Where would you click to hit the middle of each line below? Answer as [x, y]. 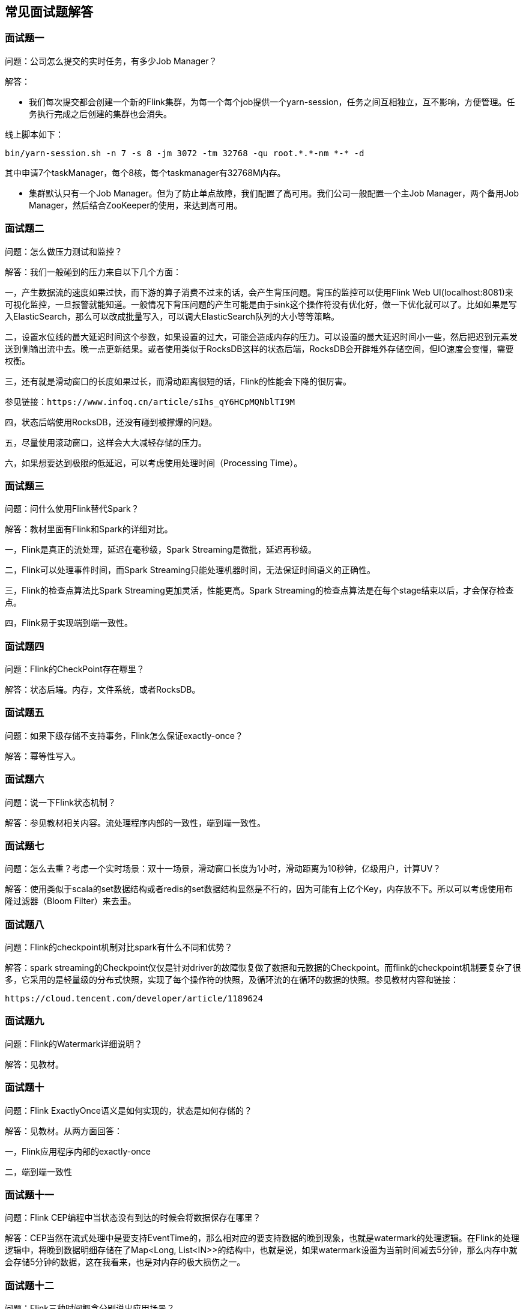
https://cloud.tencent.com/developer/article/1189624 [134, 999]
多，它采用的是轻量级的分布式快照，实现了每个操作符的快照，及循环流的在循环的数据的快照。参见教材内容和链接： [232, 980]
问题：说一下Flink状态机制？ [61, 802]
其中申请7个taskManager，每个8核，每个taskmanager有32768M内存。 [145, 172]
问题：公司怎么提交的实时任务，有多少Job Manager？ [111, 61]
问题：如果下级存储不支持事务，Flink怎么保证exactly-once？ [124, 735]
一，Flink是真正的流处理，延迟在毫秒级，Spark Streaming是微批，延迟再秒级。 [161, 550]
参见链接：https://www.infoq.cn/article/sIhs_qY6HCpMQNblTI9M [150, 402]
